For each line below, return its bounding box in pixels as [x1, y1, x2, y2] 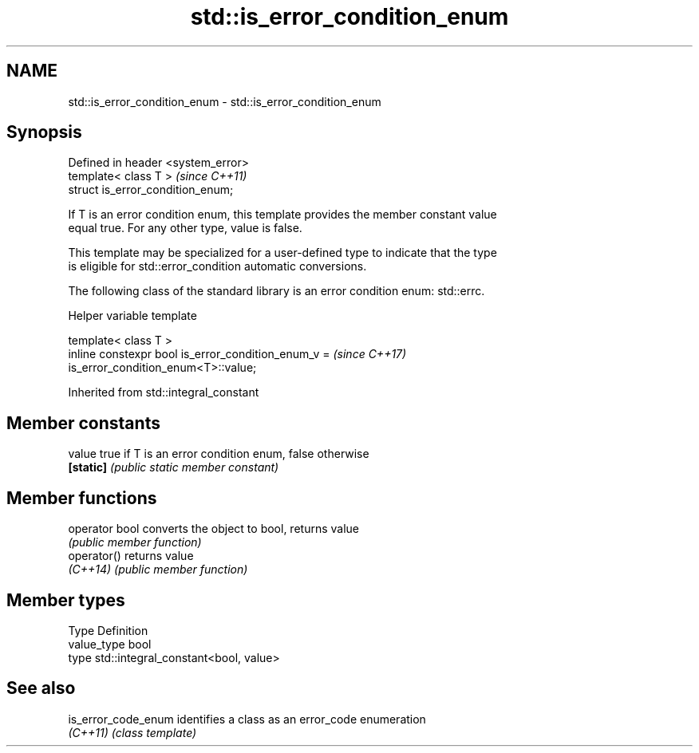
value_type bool [68, 637, 152, 651]
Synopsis [6, 122, 82, 143]
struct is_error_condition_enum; [68, 183, 234, 197]
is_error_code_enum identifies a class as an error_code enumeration [68, 712, 426, 726]
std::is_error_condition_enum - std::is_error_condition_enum [68, 94, 381, 108]
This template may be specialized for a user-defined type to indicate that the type [68, 246, 497, 260]
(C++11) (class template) [68, 725, 197, 739]
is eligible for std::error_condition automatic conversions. [68, 259, 367, 274]
